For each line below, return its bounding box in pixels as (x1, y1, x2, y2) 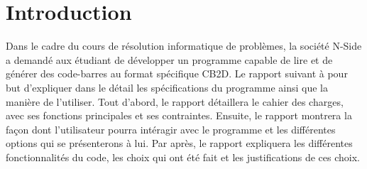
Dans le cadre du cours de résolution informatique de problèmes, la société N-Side (6, 38, 362, 53)
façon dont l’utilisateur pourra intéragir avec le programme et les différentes (6, 121, 336, 136)
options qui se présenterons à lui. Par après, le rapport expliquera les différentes (6, 136, 353, 151)
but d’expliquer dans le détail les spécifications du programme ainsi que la (6, 80, 328, 94)
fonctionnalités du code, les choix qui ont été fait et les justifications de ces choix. (6, 149, 360, 164)
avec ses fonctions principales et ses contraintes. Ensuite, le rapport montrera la (6, 108, 352, 123)
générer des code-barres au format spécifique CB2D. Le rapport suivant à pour (6, 66, 348, 81)
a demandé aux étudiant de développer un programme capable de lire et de (6, 52, 333, 67)
